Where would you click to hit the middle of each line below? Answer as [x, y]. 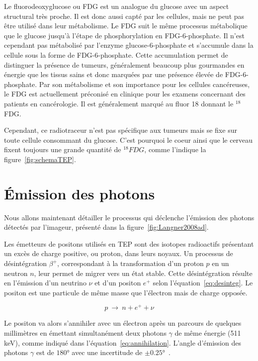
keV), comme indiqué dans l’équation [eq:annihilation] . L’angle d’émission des [123, 342]
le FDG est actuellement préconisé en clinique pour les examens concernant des [125, 94]
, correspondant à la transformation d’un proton [130, 263]
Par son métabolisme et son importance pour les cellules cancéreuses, [144, 84]
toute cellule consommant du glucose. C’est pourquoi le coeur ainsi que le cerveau [129, 139]
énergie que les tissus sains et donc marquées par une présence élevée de [114, 74]
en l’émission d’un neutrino [45, 283]
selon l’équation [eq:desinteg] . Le [203, 283]
